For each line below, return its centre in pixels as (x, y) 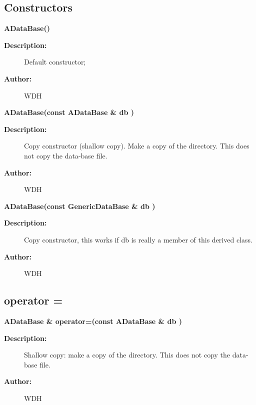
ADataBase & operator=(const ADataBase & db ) (93, 321)
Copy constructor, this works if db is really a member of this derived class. (138, 239)
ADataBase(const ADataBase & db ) (69, 112)
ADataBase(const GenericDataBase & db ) (80, 206)
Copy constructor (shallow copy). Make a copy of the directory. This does (137, 146)
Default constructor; (55, 62)
